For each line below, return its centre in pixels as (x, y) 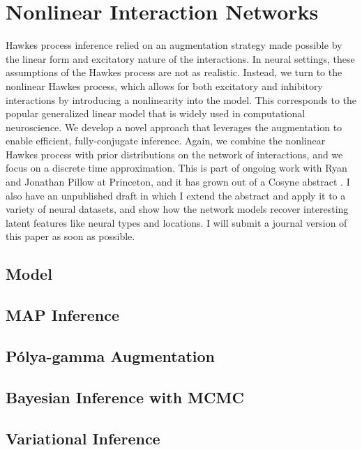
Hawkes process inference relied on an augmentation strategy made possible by (174, 45)
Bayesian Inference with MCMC (125, 397)
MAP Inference (62, 315)
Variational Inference (83, 438)
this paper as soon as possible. (70, 236)
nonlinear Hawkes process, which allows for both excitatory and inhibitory (164, 85)
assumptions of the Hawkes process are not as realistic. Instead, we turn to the (174, 72)
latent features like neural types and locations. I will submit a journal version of (176, 222)
